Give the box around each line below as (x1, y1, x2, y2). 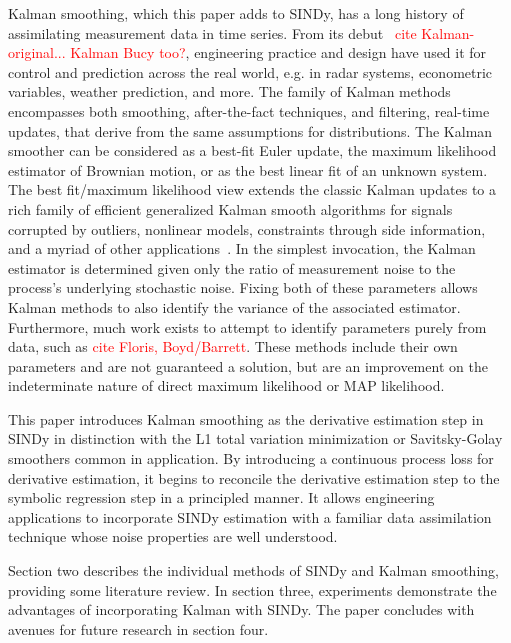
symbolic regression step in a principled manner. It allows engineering (8, 487, 435, 508)
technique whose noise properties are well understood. (8, 526, 338, 547)
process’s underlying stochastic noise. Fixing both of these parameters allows (8, 277, 478, 298)
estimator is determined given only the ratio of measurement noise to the (8, 257, 456, 278)
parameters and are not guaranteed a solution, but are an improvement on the (8, 355, 488, 376)
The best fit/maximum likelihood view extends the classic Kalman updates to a (8, 179, 497, 200)
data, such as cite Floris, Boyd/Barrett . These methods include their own (8, 336, 458, 357)
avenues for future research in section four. (8, 618, 269, 639)
